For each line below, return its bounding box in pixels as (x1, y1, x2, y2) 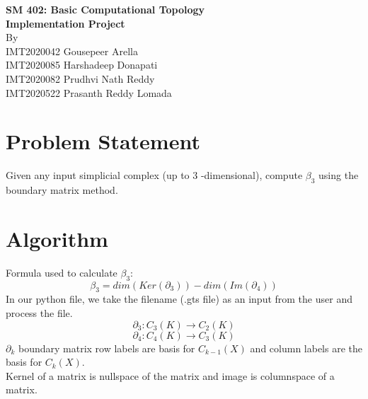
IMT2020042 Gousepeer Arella (6, 43, 138, 58)
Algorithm (6, 224, 108, 253)
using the (318, 168, 359, 183)
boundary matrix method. (6, 183, 118, 197)
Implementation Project (6, 16, 125, 30)
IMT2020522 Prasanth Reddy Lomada (6, 85, 172, 100)
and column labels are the (250, 340, 362, 355)
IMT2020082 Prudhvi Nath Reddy (6, 71, 155, 86)
